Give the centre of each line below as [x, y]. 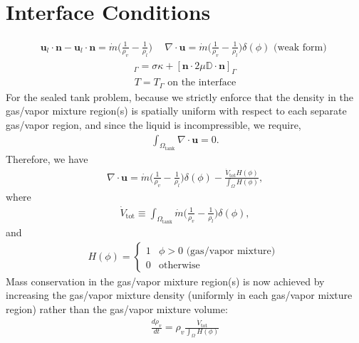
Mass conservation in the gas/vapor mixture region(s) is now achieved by [165, 281]
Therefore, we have [47, 159]
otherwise [179, 265]
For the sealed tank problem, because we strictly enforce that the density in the [179, 96]
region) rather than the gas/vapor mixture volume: [117, 308]
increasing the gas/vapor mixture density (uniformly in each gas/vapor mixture [179, 295]
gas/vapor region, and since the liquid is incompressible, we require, [154, 124]
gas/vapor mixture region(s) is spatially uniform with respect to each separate [176, 111]
